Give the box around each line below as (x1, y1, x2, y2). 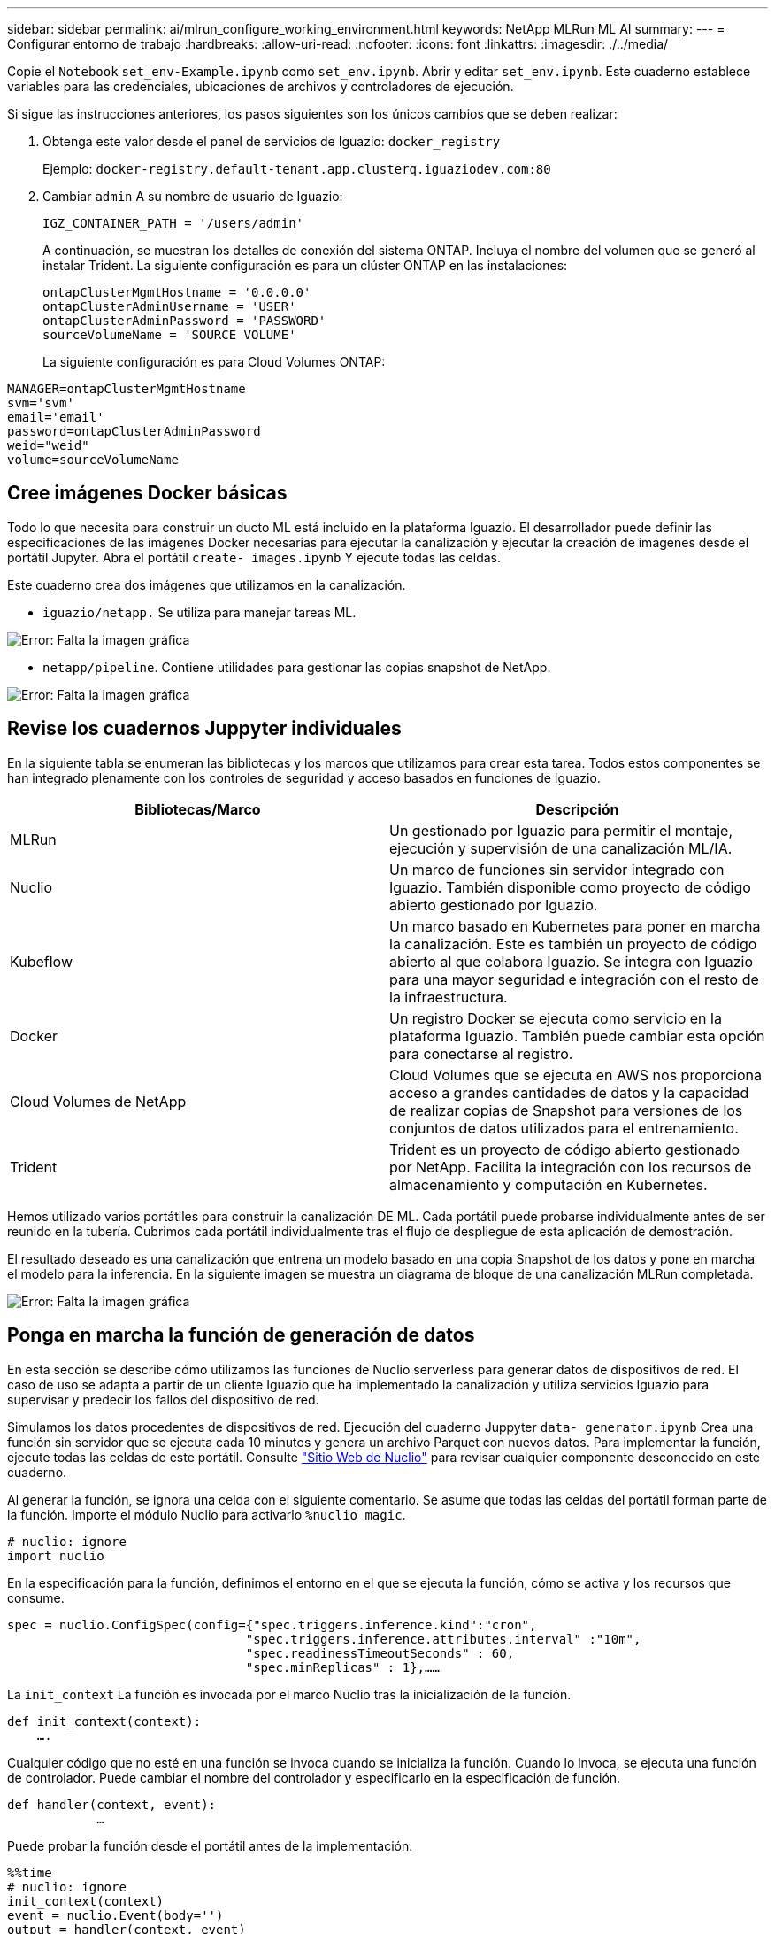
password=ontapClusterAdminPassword (7, 424, 261, 438)
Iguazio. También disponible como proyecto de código (389, 878, 751, 896)
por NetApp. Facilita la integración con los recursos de (389, 1157, 752, 1176)
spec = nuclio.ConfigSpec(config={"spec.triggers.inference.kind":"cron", (7, 1617, 537, 1632)
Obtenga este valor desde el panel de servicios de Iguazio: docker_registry (42, 134, 501, 149)
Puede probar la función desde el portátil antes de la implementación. (7, 1837, 413, 1853)
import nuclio (7, 1548, 104, 1563)
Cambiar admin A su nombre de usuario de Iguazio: (42, 189, 343, 204)
